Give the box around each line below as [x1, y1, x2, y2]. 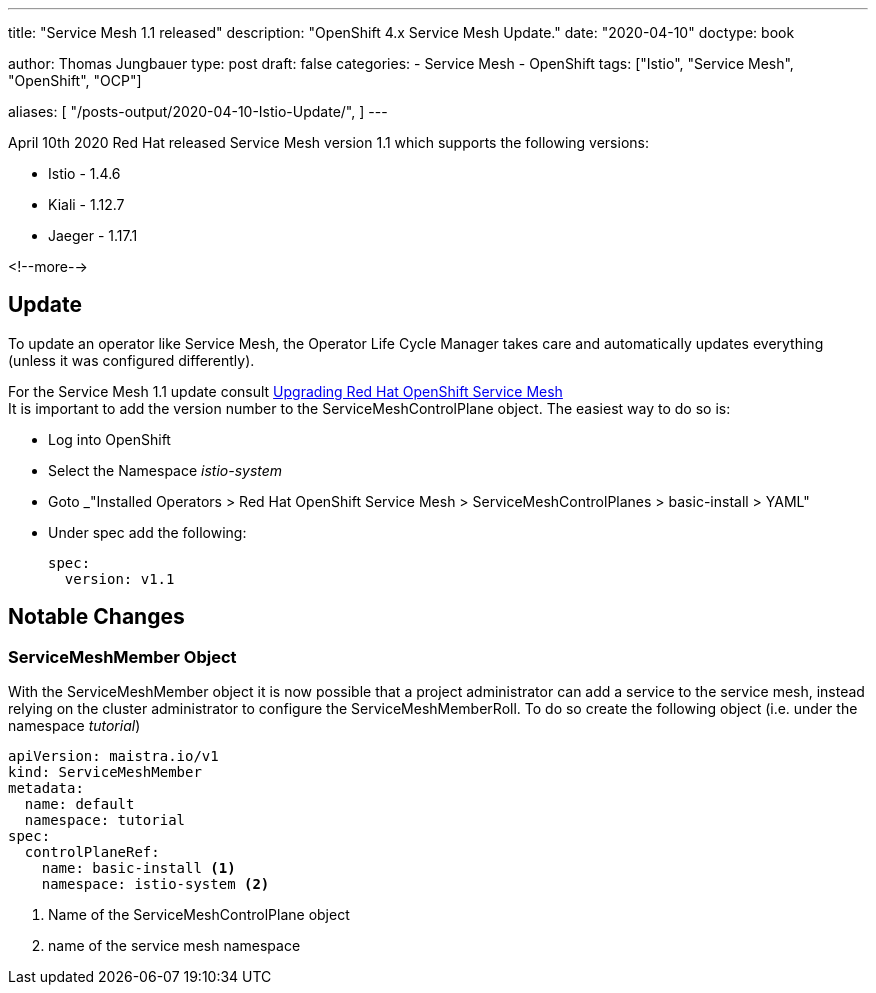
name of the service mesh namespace [48, 937, 301, 955]
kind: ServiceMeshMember [8, 764, 202, 781]
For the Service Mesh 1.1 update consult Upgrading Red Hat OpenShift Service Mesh [8, 382, 563, 400]
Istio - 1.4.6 [48, 165, 121, 182]
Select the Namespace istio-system [48, 461, 283, 479]
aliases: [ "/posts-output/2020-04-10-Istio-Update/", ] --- [8, 103, 388, 120]
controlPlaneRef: [24, 844, 160, 861]
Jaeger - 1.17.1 [48, 227, 138, 244]
